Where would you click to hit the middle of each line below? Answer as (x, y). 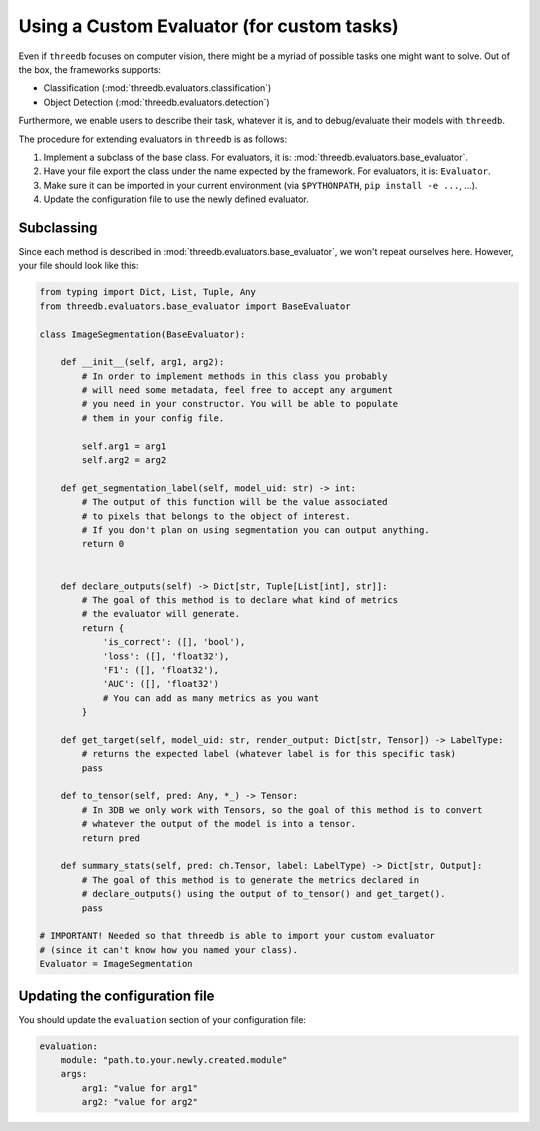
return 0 (103, 544)
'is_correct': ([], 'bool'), (174, 642)
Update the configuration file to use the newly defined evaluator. (176, 199)
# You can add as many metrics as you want (211, 698)
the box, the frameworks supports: (90, 69)
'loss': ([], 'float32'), (166, 656)
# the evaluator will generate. (160, 614)
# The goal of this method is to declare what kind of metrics (240, 599)
